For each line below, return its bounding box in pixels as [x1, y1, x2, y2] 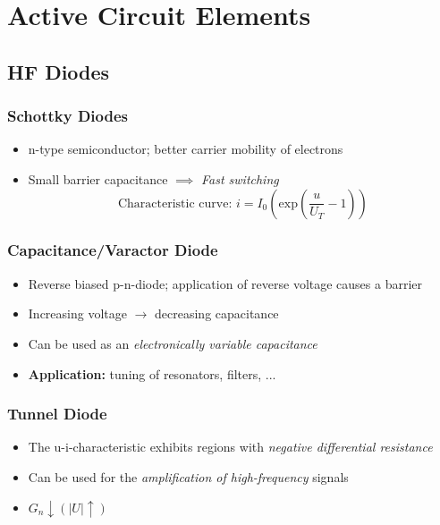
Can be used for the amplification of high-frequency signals [28, 467, 349, 486]
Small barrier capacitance [28, 169, 168, 188]
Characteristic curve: [117, 197, 233, 210]
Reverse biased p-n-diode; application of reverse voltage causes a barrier [28, 274, 423, 292]
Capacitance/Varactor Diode [7, 239, 218, 261]
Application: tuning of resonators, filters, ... [28, 364, 276, 383]
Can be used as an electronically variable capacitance [28, 334, 317, 352]
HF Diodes [7, 57, 110, 85]
